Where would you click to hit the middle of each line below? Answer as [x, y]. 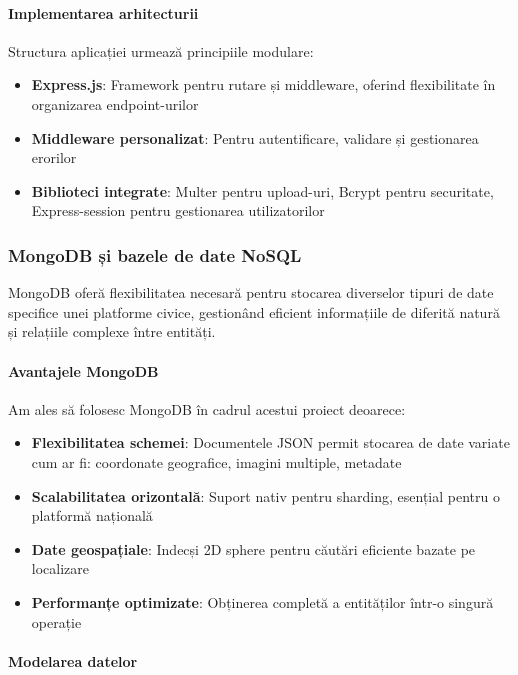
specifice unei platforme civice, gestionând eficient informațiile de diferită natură [254, 311]
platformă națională [92, 515]
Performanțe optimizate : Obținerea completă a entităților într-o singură [262, 601]
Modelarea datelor [73, 660]
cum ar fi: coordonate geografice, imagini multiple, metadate [216, 461]
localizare [60, 568]
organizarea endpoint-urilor [115, 103]
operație [56, 621]
